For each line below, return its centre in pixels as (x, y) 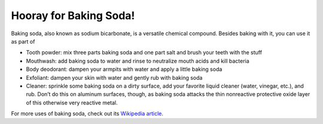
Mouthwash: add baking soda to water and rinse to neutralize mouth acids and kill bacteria (138, 61)
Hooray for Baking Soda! (73, 15)
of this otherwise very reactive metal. (72, 103)
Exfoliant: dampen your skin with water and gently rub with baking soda (114, 77)
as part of (23, 41)
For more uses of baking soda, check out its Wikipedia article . (87, 114)
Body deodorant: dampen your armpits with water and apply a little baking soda (124, 69)
